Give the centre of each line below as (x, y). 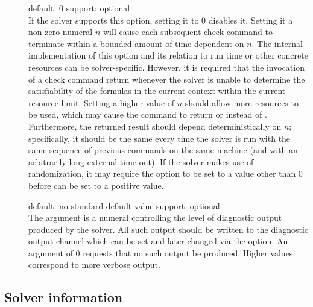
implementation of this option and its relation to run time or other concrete (168, 55)
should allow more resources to (242, 102)
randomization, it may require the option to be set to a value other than (162, 173)
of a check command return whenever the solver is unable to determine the (167, 79)
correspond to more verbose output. (94, 264)
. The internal (277, 43)
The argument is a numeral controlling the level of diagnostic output (155, 217)
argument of (51, 252)
